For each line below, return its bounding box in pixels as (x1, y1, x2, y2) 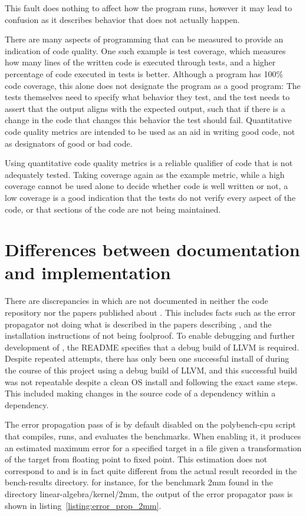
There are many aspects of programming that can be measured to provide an (5, 33, 284, 45)
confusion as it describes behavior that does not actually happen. (5, 13, 240, 25)
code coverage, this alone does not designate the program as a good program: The (5, 79, 301, 91)
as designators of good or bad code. (5, 137, 133, 149)
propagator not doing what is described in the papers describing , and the (5, 317, 272, 330)
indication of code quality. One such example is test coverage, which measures (5, 44, 286, 57)
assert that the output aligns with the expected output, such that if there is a (5, 102, 285, 114)
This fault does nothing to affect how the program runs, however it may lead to (5, 2, 292, 14)
